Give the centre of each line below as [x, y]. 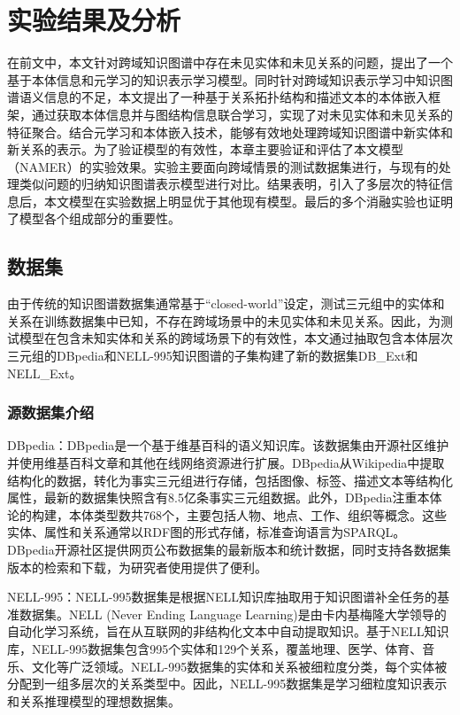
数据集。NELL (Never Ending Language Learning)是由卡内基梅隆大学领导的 [233, 614]
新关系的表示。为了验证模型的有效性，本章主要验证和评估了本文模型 [205, 149]
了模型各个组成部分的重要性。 [94, 218]
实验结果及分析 [94, 20]
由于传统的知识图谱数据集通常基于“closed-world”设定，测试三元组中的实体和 [226, 303]
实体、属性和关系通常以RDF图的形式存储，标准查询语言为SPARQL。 [207, 532]
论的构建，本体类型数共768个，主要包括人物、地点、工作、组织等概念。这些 [227, 514]
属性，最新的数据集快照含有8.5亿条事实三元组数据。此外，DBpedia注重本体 [225, 497]
